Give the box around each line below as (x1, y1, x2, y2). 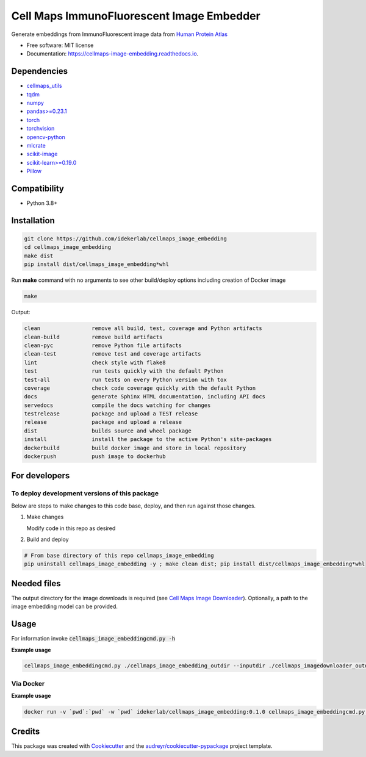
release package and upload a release (24, 418, 182, 426)
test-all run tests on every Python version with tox (24, 376, 227, 383)
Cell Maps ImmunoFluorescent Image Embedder (11, 9, 260, 23)
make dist (24, 252, 54, 259)
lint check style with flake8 (24, 359, 166, 366)
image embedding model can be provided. (11, 603, 118, 610)
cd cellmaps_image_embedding (24, 244, 112, 251)
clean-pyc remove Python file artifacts (24, 342, 182, 349)
